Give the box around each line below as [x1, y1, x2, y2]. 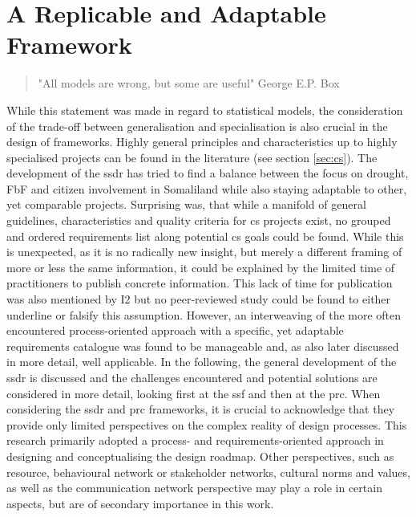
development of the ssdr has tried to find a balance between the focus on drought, [6, 165, 409, 181]
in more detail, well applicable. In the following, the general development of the [6, 353, 397, 370]
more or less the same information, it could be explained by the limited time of [6, 258, 395, 275]
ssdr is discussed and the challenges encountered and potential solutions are [6, 369, 378, 385]
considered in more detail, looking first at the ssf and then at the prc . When [6, 385, 381, 401]
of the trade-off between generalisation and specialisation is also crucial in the [6, 117, 388, 134]
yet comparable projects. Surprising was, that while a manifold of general [6, 196, 366, 213]
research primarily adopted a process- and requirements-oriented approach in [6, 432, 384, 449]
